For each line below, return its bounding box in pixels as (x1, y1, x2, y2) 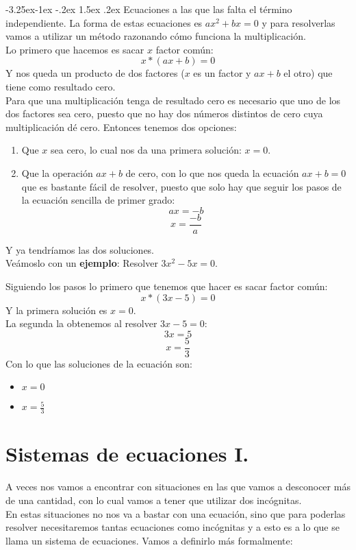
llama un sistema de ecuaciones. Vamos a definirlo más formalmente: (5, 533, 293, 547)
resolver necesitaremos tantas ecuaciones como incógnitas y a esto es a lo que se (5, 520, 340, 534)
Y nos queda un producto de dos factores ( (5, 66, 185, 80)
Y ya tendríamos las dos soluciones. (5, 242, 155, 256)
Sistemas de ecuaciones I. (5, 440, 249, 468)
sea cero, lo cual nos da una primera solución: (51, 143, 242, 157)
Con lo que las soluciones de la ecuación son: (5, 356, 192, 370)
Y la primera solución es (5, 302, 107, 317)
